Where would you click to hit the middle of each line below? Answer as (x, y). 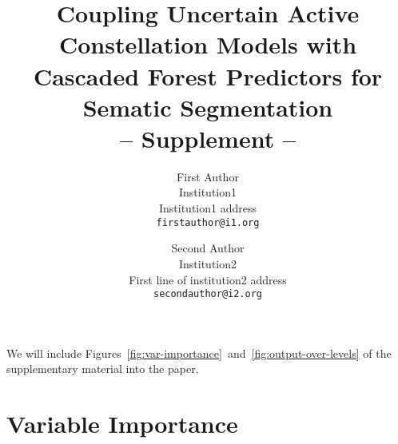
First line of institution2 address (208, 279)
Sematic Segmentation (208, 107)
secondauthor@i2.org (208, 294)
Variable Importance (122, 424)
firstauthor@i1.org (208, 222)
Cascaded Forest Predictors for (208, 75)
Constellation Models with (208, 44)
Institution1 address (207, 208)
